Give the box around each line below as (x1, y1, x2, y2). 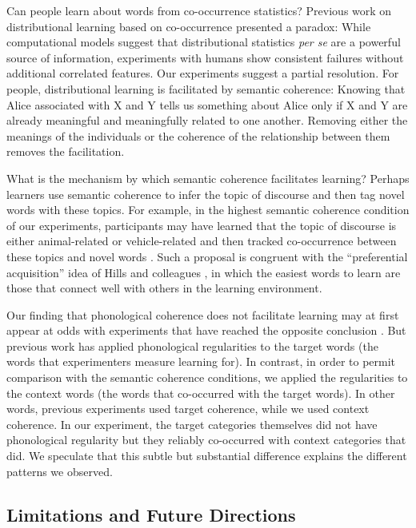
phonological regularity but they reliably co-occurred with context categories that (6, 431, 406, 448)
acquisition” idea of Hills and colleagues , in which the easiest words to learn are (6, 264, 401, 280)
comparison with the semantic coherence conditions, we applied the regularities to (6, 369, 408, 386)
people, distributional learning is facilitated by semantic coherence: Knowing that (6, 80, 406, 97)
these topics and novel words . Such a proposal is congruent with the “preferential (6, 248, 408, 264)
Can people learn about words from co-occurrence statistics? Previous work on (6, 2, 392, 18)
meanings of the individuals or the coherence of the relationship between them (6, 127, 390, 144)
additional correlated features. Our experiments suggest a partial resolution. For (6, 65, 399, 81)
